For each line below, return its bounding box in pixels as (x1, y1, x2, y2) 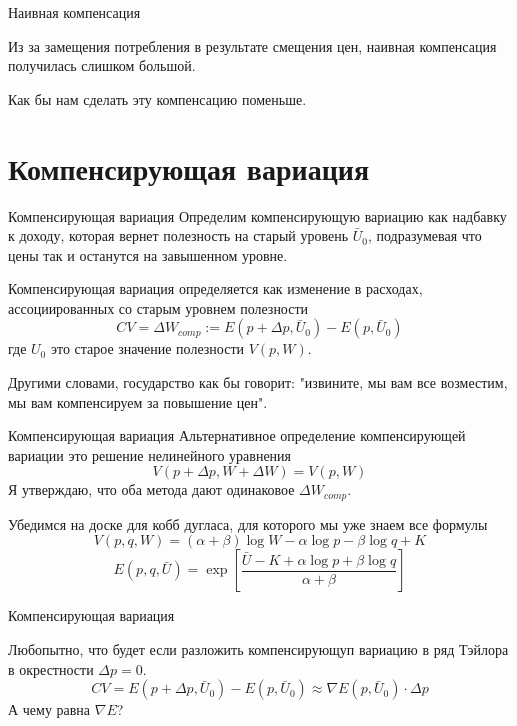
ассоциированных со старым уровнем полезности (8, 297, 309, 318)
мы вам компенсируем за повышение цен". (8, 391, 268, 412)
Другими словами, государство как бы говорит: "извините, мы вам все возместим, (8, 372, 508, 393)
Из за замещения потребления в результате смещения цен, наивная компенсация (8, 35, 497, 56)
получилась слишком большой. (8, 55, 196, 76)
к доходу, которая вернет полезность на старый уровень (8, 225, 349, 246)
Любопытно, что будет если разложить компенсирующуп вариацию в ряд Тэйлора (8, 639, 509, 660)
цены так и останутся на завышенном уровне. (8, 244, 288, 265)
